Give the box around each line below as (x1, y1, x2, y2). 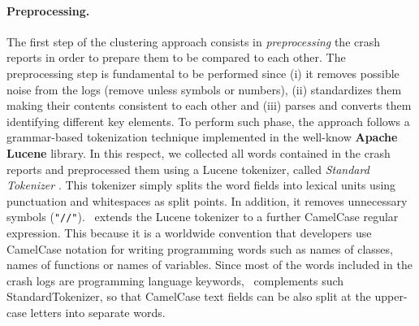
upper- (374, 288, 408, 305)
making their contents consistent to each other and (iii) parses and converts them (6, 97, 412, 114)
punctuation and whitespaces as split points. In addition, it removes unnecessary (6, 192, 408, 209)
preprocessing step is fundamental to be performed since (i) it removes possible (6, 64, 400, 81)
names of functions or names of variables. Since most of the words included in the (6, 256, 413, 273)
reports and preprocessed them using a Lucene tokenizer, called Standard (6, 160, 369, 177)
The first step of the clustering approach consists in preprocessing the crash (6, 33, 381, 50)
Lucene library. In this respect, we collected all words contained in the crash (6, 144, 391, 161)
